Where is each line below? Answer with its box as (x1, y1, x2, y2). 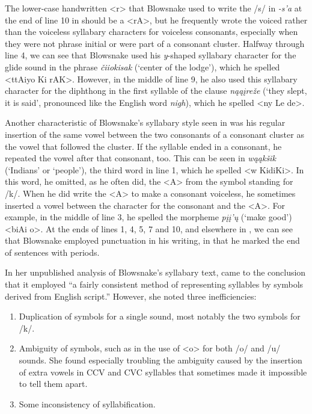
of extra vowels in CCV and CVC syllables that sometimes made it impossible (19, 365, 307, 378)
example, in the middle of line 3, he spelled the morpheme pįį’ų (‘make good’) (5, 211, 292, 223)
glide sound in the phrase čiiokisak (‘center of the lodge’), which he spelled (5, 60, 280, 73)
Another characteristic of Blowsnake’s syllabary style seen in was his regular (5, 116, 286, 129)
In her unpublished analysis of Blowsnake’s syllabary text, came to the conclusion (5, 266, 306, 279)
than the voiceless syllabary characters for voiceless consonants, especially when (5, 25, 298, 38)
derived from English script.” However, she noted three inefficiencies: (5, 289, 257, 302)
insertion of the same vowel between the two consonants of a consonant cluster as (5, 128, 304, 140)
